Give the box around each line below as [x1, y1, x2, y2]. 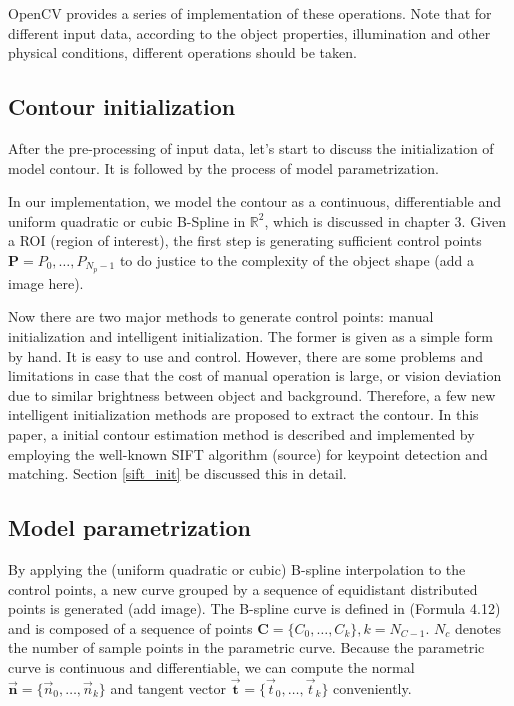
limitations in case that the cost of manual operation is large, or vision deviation [8, 365, 502, 386]
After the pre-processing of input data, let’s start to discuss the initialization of [8, 137, 494, 158]
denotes [454, 617, 501, 638]
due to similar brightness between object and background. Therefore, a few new [8, 384, 496, 405]
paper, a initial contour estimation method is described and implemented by [8, 423, 475, 444]
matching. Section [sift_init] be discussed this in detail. [8, 463, 347, 484]
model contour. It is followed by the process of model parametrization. [8, 157, 439, 178]
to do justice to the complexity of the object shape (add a [119, 249, 474, 270]
